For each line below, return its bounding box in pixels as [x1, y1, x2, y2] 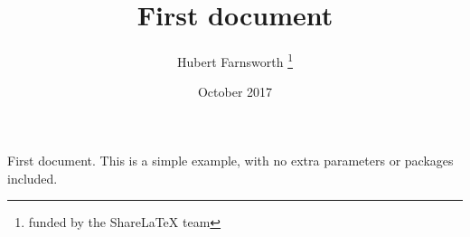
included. [7, 168, 58, 187]
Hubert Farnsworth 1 [177, 50, 293, 71]
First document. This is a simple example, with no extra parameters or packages [7, 150, 454, 169]
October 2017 [197, 82, 273, 101]
